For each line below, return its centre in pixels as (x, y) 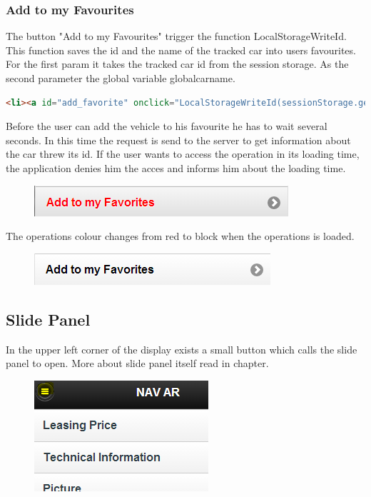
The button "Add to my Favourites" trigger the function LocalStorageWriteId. (176, 36)
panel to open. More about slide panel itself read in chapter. (137, 363)
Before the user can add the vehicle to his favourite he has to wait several (167, 126)
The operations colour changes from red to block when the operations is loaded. (180, 236)
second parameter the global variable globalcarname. (121, 78)
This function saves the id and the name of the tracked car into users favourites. (181, 50)
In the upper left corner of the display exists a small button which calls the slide (182, 349)
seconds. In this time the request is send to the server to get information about (178, 140)
